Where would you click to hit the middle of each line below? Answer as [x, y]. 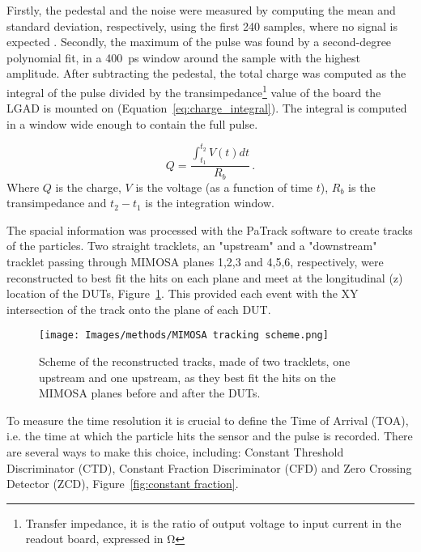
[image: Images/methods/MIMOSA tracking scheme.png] [184, 335]
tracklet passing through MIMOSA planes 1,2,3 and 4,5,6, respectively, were [195, 261]
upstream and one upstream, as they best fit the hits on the [187, 377]
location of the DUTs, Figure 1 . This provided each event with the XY [183, 293]
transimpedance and [57, 203]
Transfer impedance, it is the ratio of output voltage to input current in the [213, 522]
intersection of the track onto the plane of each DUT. [139, 309]
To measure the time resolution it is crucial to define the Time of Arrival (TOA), [208, 420]
